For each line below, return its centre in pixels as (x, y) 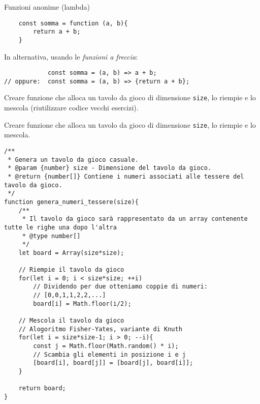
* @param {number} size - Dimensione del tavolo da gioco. (110, 168)
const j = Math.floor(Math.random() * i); (106, 346)
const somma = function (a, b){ (73, 23)
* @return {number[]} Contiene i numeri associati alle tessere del (126, 176)
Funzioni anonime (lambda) (47, 7)
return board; (42, 388)
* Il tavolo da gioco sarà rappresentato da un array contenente (135, 219)
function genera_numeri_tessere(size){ (71, 202)
